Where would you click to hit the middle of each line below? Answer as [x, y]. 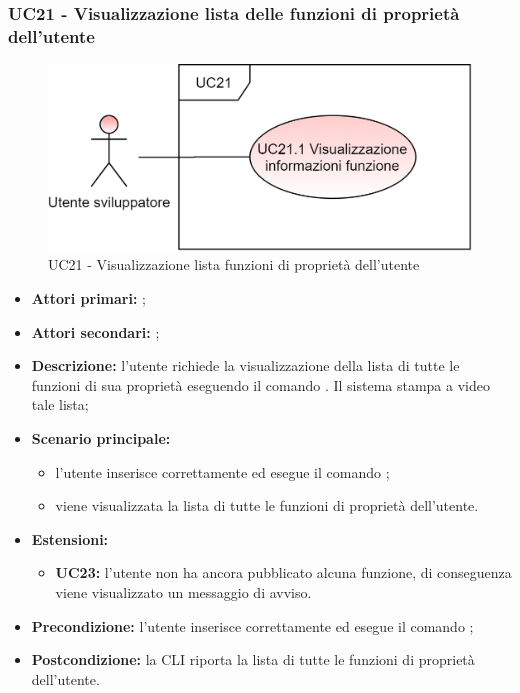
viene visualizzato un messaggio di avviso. [183, 592]
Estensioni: [70, 538]
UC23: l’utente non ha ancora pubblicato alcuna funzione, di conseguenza [283, 572]
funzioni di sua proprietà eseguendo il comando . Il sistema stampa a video [260, 384]
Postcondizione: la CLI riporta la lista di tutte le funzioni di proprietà [253, 659]
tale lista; [60, 404]
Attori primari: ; [88, 298]
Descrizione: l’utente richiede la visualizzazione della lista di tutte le [245, 365]
